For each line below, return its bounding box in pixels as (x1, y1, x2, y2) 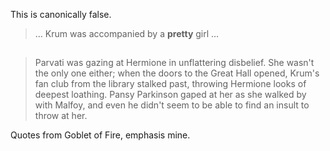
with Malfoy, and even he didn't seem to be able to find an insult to (34, 99, 310, 111)
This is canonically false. (10, 9, 112, 20)
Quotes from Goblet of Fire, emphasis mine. (10, 129, 191, 141)
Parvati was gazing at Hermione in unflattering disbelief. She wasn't (34, 57, 315, 69)
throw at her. (34, 110, 88, 122)
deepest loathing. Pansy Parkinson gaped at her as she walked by (34, 89, 307, 101)
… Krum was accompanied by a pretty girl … (34, 28, 220, 39)
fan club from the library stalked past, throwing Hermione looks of (34, 78, 307, 90)
